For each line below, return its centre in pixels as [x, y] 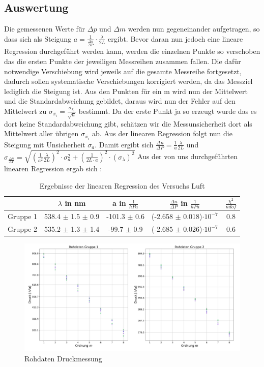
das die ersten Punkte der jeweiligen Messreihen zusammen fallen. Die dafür [123, 61]
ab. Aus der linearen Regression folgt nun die [162, 133]
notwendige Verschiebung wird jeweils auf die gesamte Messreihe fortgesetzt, [123, 71]
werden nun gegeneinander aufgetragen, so [194, 29]
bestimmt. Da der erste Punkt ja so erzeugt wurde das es [168, 111]
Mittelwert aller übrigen [41, 133]
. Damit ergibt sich [124, 144]
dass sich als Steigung [38, 38]
